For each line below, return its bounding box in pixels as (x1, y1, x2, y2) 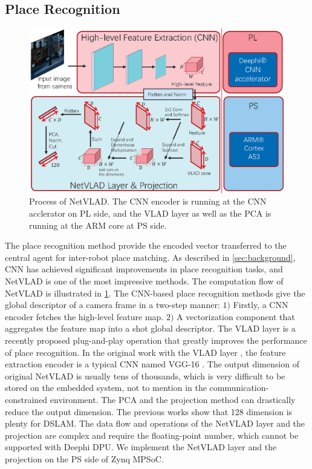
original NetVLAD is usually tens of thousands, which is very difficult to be (5, 369, 285, 382)
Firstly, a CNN (233, 298, 288, 311)
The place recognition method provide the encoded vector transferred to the (5, 239, 287, 252)
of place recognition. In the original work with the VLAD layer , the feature (5, 346, 286, 358)
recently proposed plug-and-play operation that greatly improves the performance (5, 333, 307, 346)
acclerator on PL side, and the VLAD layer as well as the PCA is (29, 207, 271, 220)
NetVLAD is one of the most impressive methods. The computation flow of (5, 274, 284, 287)
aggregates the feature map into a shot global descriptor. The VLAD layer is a (5, 322, 296, 335)
